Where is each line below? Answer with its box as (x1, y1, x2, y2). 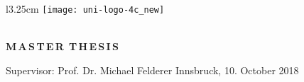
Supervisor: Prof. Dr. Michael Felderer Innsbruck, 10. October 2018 (6, 62, 299, 77)
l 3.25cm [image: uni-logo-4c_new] (6, 1, 165, 16)
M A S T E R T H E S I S (6, 39, 119, 54)
